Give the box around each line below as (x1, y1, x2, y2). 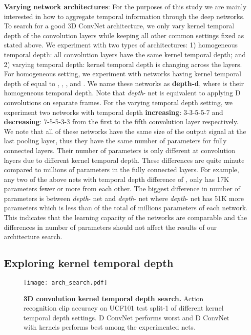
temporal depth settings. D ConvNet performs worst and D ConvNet (23, 312, 230, 322)
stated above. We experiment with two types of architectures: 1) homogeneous (4, 40, 238, 50)
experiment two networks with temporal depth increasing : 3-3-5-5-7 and (4, 107, 223, 117)
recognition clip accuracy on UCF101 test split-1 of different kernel (23, 303, 224, 313)
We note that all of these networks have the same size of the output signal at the (4, 126, 246, 136)
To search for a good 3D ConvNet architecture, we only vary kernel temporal (4, 21, 234, 31)
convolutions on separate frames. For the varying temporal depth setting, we (4, 97, 233, 107)
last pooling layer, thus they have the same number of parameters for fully (4, 135, 227, 146)
